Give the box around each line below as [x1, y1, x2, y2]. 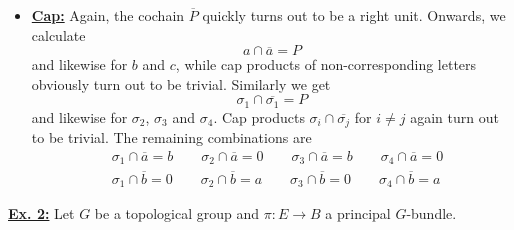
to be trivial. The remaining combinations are [31, 127, 312, 148]
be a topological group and [94, 203, 260, 224]
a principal [325, 203, 391, 224]
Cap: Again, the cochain [31, 5, 185, 25]
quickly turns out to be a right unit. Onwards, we [202, 5, 506, 25]
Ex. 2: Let [8, 203, 75, 224]
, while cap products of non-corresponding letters [175, 54, 477, 75]
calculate [31, 24, 86, 45]
